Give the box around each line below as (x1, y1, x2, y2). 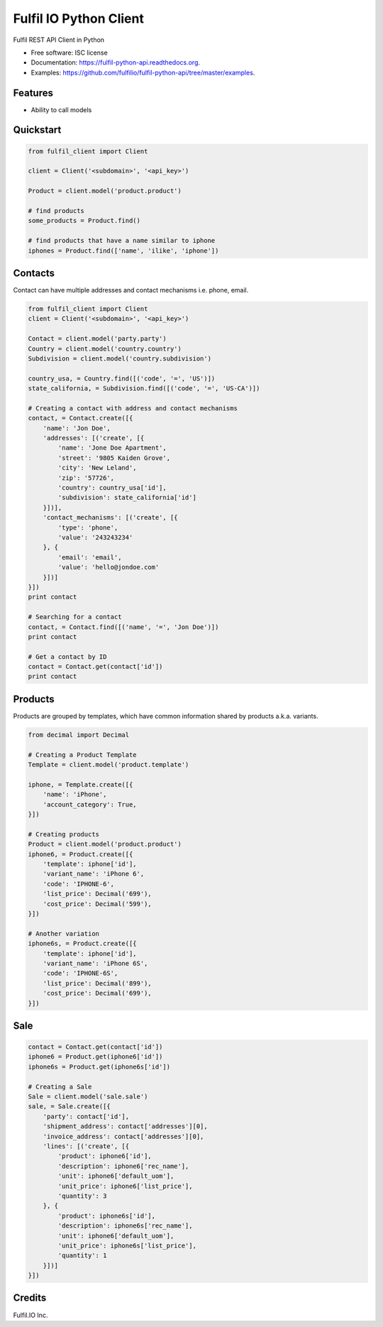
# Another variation (28, 929, 99, 937)
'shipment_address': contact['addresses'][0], (43, 1123, 209, 1130)
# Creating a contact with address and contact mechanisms (28, 404, 238, 412)
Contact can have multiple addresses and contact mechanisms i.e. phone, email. (13, 286, 249, 295)
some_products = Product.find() (28, 217, 141, 225)
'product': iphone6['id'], (57, 1152, 152, 1160)
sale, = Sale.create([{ (28, 1103, 111, 1110)
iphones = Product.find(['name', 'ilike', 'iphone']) (28, 246, 219, 255)
